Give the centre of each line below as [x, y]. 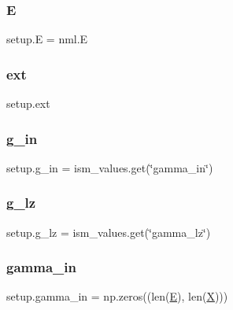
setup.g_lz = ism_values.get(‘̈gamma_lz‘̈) [109, 232]
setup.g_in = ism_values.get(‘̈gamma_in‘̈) [110, 167]
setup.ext [28, 103]
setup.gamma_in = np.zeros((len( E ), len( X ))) [117, 296]
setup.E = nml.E [47, 39]
